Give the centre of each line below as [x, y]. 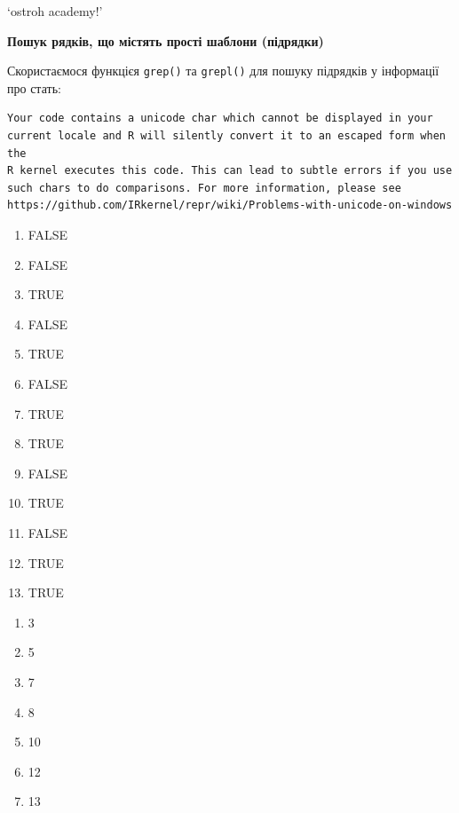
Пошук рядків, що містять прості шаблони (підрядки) [166, 40]
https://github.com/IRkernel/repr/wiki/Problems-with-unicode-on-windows [230, 205]
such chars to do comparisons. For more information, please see [204, 188]
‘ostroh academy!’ [55, 11]
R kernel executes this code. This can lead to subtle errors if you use [230, 171]
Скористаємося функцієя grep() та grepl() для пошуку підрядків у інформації [223, 71]
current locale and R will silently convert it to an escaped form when [226, 136]
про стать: [34, 87]
